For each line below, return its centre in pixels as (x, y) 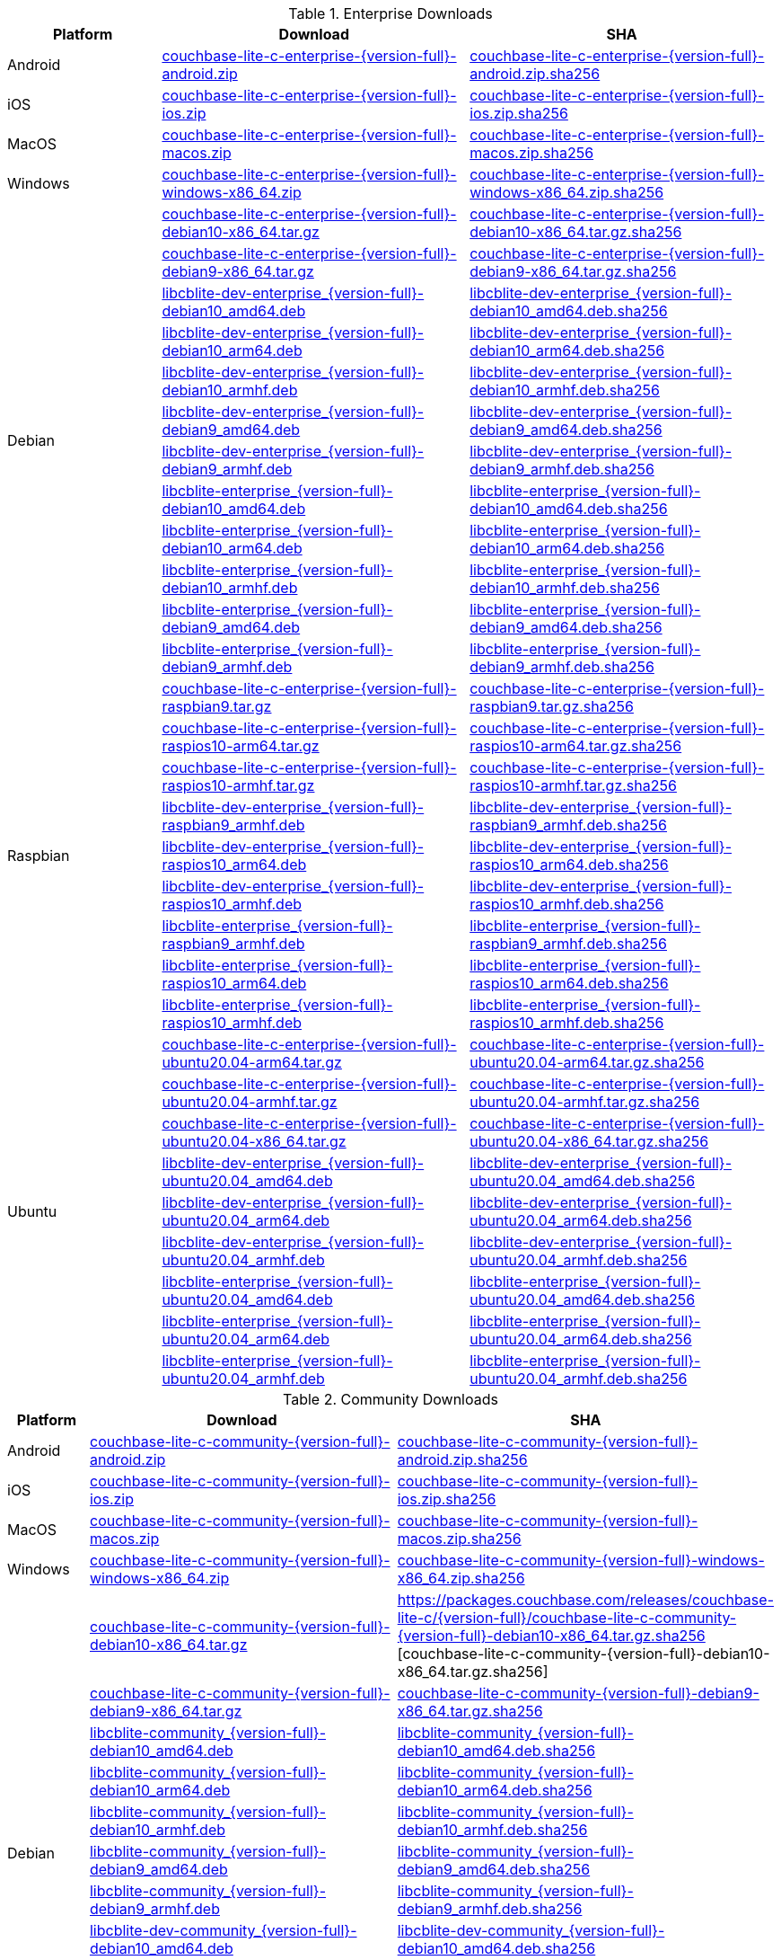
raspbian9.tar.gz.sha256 (552, 706)
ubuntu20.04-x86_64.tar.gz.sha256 (589, 1141)
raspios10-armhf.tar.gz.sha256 (573, 785)
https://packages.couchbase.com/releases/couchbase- (585, 1600)
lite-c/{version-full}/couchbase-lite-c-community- (567, 1618)
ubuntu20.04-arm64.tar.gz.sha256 (587, 1062)
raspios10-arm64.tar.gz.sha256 (576, 746)
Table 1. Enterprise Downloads (390, 13)
